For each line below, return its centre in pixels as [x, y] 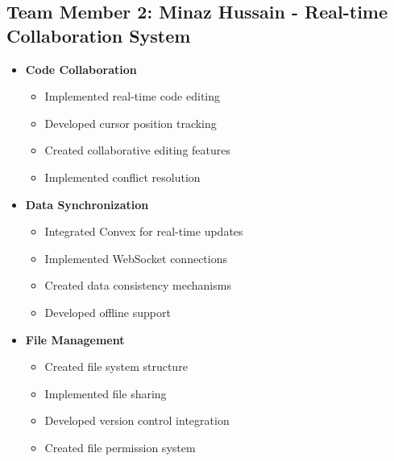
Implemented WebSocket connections [136, 258]
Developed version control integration [137, 420]
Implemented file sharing [106, 393]
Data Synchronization [87, 204]
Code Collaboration [81, 69]
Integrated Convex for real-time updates [144, 231]
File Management [75, 339]
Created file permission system [120, 447]
